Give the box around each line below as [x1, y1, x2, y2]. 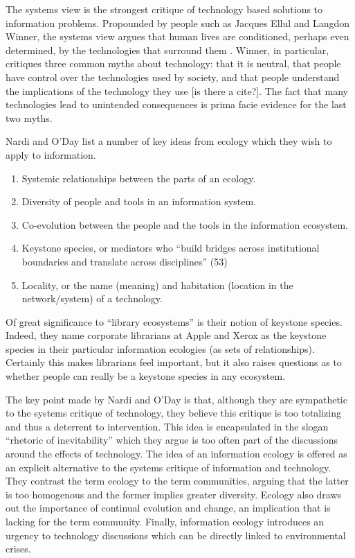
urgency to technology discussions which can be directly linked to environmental [6, 528, 346, 542]
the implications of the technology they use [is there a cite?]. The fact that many [6, 83, 348, 98]
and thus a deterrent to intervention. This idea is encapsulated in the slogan [6, 419, 329, 433]
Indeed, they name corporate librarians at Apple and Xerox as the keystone [6, 328, 327, 342]
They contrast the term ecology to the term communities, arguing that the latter [6, 473, 349, 488]
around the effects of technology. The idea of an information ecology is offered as [6, 446, 347, 461]
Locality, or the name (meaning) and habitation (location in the [21, 277, 293, 292]
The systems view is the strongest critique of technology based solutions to [6, 2, 323, 16]
